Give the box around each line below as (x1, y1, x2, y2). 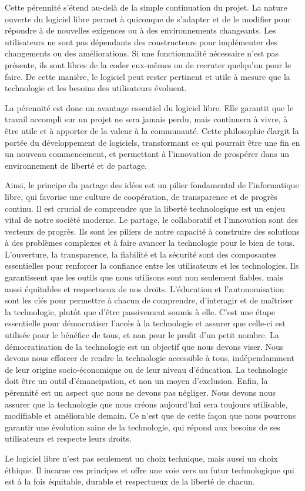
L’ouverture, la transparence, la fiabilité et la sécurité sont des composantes (5, 248, 277, 260)
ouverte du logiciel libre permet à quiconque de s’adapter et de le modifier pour (5, 12, 291, 25)
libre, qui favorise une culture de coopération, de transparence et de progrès (5, 190, 277, 202)
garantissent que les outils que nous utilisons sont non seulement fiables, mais (5, 271, 283, 283)
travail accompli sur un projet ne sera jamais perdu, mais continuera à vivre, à (5, 113, 288, 125)
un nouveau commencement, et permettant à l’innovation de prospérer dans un (5, 148, 290, 160)
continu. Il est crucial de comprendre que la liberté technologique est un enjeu (5, 202, 286, 214)
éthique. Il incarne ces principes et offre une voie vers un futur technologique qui (5, 463, 294, 476)
